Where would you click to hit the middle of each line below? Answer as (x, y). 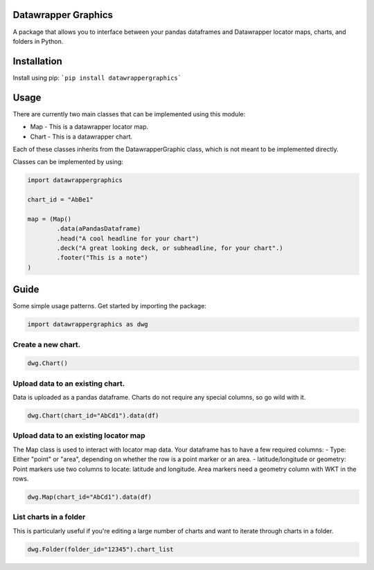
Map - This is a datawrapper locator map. (89, 127)
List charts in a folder (49, 517)
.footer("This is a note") (102, 258)
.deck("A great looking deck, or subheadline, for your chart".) (170, 248)
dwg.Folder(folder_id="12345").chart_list (100, 549)
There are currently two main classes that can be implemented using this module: (129, 114)
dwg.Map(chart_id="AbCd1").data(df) (90, 497)
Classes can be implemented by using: (68, 162)
